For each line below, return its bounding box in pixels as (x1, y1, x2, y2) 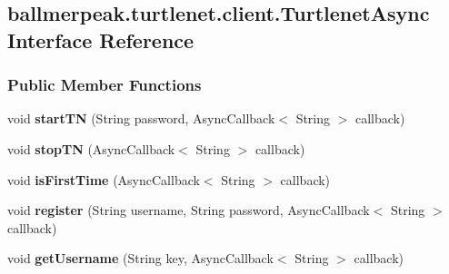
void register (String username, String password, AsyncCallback (7, 201, 370, 220)
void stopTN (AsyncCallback (7, 139, 175, 158)
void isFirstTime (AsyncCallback (7, 170, 200, 189)
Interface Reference (7, 25, 195, 54)
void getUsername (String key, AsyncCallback (7, 249, 274, 268)
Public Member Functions (7, 73, 202, 96)
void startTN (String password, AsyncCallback (7, 109, 275, 128)
